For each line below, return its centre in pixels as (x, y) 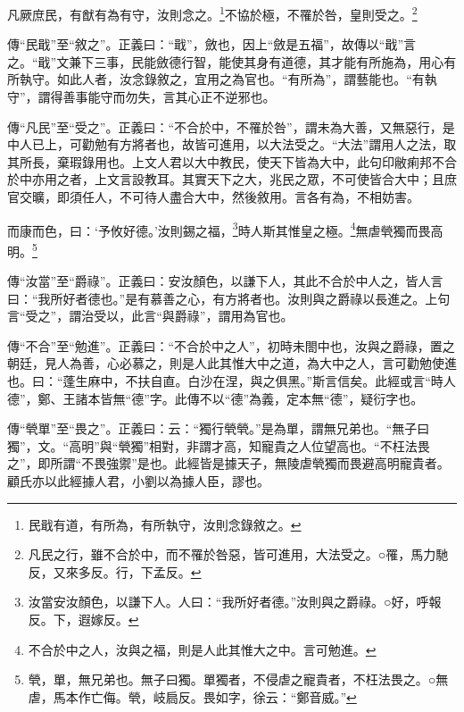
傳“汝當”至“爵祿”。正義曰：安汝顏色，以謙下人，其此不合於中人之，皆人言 (225, 281)
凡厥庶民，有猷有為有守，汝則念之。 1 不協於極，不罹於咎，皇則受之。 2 (212, 13)
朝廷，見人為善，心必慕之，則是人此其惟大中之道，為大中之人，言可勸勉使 (226, 363)
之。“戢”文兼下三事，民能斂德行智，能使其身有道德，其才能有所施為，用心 (226, 61)
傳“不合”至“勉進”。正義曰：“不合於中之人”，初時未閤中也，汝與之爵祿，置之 (231, 345)
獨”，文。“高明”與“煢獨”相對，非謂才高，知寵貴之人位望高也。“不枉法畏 (219, 445)
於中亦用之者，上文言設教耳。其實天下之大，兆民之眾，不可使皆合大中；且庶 (232, 179)
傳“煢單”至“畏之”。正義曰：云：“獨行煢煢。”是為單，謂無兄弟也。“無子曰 (219, 428)
